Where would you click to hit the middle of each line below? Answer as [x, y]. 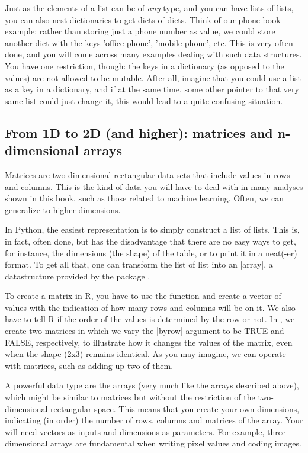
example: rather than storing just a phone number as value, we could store [140, 31]
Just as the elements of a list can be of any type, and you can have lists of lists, [149, 8]
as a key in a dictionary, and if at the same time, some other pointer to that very [152, 89]
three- [278, 431]
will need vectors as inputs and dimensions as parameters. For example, [135, 431]
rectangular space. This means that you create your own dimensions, [175, 408]
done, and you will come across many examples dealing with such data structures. [153, 54]
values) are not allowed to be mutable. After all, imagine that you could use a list [153, 77]
